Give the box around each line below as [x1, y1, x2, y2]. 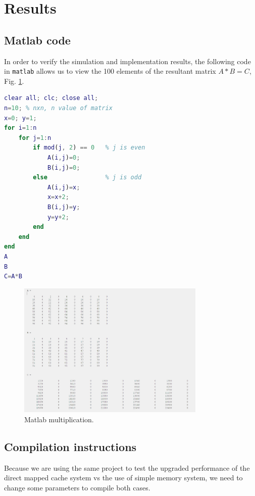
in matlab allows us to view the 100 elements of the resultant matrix [4, 66, 216, 76]
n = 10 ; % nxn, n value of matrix [4, 105, 113, 112]
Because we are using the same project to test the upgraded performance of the [4, 462, 250, 473]
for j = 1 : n [18, 134, 52, 141]
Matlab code [4, 32, 71, 47]
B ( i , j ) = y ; [47, 203, 80, 211]
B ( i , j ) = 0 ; [47, 164, 80, 171]
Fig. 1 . [4, 75, 24, 86]
